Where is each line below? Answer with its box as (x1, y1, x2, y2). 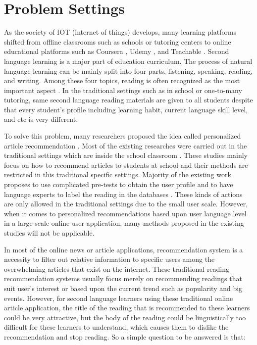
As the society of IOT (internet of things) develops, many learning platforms (4, 27, 237, 37)
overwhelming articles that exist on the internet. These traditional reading (4, 263, 230, 274)
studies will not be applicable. (4, 228, 95, 238)
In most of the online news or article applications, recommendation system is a (4, 244, 243, 254)
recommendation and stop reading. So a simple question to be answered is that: (4, 331, 246, 342)
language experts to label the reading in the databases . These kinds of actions (4, 189, 243, 199)
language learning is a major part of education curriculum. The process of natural (4, 55, 253, 66)
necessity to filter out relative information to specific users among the (4, 254, 215, 264)
